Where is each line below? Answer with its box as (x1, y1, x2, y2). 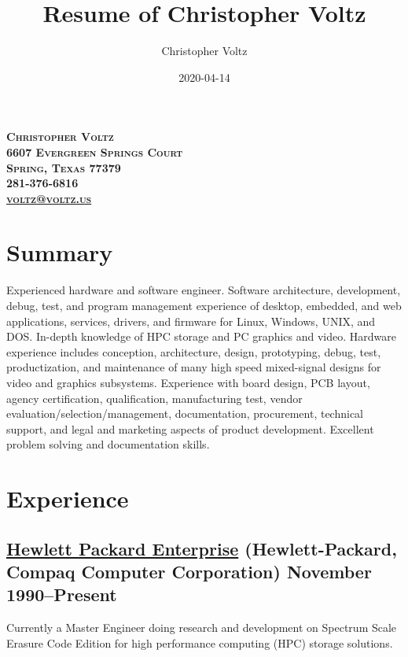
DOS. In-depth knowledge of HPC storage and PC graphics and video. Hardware (6, 328, 396, 345)
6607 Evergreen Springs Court (6, 143, 183, 160)
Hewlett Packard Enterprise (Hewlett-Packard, (6, 536, 397, 560)
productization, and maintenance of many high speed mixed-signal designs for (6, 359, 381, 375)
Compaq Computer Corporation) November (6, 559, 372, 584)
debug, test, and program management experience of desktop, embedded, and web (6, 297, 402, 313)
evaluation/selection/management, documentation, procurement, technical (6, 405, 363, 422)
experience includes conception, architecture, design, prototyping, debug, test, (6, 343, 381, 360)
